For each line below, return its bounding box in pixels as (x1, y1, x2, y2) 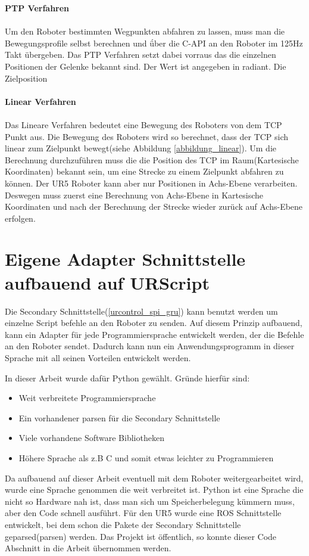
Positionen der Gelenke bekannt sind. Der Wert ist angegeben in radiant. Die (5, 60, 286, 72)
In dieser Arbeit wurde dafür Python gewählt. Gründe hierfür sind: (5, 371, 250, 384)
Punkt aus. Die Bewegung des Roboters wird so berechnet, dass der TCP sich (5, 130, 289, 142)
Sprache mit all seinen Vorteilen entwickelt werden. (5, 351, 191, 364)
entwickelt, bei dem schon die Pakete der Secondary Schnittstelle (5, 518, 241, 530)
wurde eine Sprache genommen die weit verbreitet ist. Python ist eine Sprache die (5, 483, 304, 496)
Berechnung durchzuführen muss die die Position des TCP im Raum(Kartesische (5, 153, 299, 166)
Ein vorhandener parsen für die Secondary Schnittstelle (18, 411, 220, 424)
